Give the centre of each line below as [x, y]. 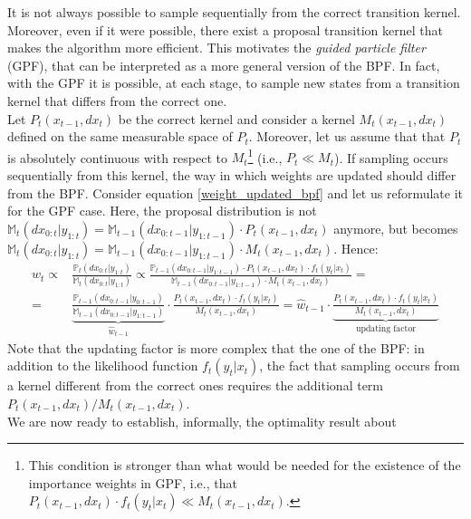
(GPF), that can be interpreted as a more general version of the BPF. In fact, [224, 65]
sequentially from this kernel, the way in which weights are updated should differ [232, 175]
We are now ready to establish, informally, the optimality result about [202, 421]
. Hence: [356, 248]
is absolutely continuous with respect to [118, 157]
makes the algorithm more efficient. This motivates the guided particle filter [216, 48]
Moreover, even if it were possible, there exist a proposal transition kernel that [225, 29]
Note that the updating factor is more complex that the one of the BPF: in [216, 347]
